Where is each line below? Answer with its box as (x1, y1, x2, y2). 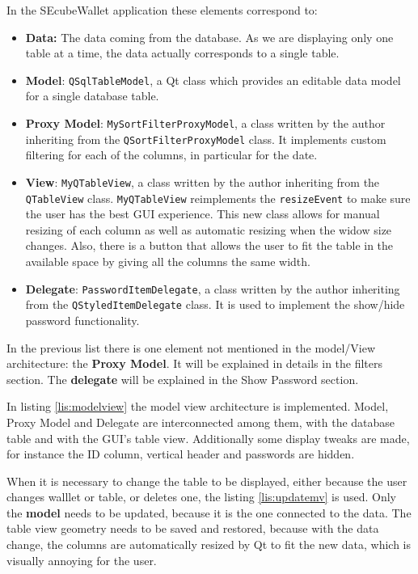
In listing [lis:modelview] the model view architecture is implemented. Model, (6, 398, 389, 415)
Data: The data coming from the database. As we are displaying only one (25, 28, 394, 45)
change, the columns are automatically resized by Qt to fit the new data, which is (6, 536, 411, 553)
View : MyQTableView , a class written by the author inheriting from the (25, 173, 380, 190)
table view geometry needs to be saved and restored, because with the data (6, 520, 379, 537)
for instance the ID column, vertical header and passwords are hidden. (6, 445, 355, 462)
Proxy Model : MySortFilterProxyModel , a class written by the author (25, 115, 386, 132)
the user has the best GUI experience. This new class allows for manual (25, 205, 380, 222)
